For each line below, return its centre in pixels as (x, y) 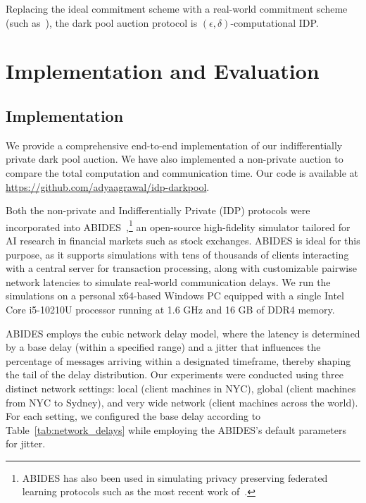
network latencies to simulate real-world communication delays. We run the (168, 281)
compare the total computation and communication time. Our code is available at (182, 172)
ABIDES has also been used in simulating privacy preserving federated (175, 477)
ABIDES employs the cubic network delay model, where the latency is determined (183, 333)
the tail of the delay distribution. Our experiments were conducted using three (175, 374)
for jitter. (26, 443)
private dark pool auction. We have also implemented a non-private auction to (175, 159)
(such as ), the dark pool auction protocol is (102, 22)
